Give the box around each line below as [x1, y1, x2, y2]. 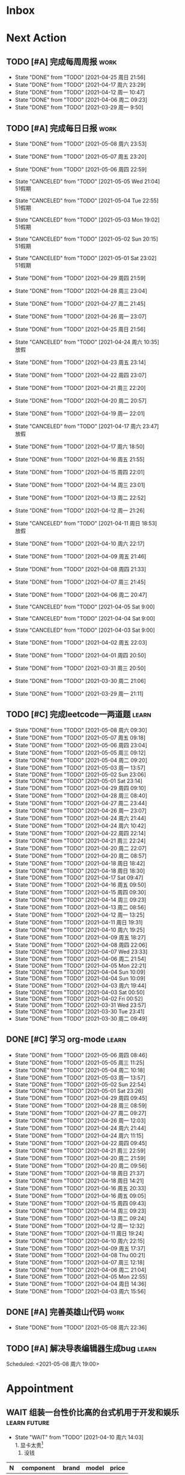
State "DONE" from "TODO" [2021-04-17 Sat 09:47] [14, 874, 144, 881]
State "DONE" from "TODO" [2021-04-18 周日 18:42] [14, 859, 145, 867]
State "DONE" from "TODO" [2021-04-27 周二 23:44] [14, 799, 147, 806]
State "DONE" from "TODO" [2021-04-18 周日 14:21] [14, 1177, 144, 1184]
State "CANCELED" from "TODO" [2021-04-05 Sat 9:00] [14, 603, 155, 610]
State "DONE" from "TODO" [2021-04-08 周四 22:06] [14, 941, 148, 948]
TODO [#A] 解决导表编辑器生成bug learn [6, 1343, 157, 1353]
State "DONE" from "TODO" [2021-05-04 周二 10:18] [14, 1066, 145, 1074]
